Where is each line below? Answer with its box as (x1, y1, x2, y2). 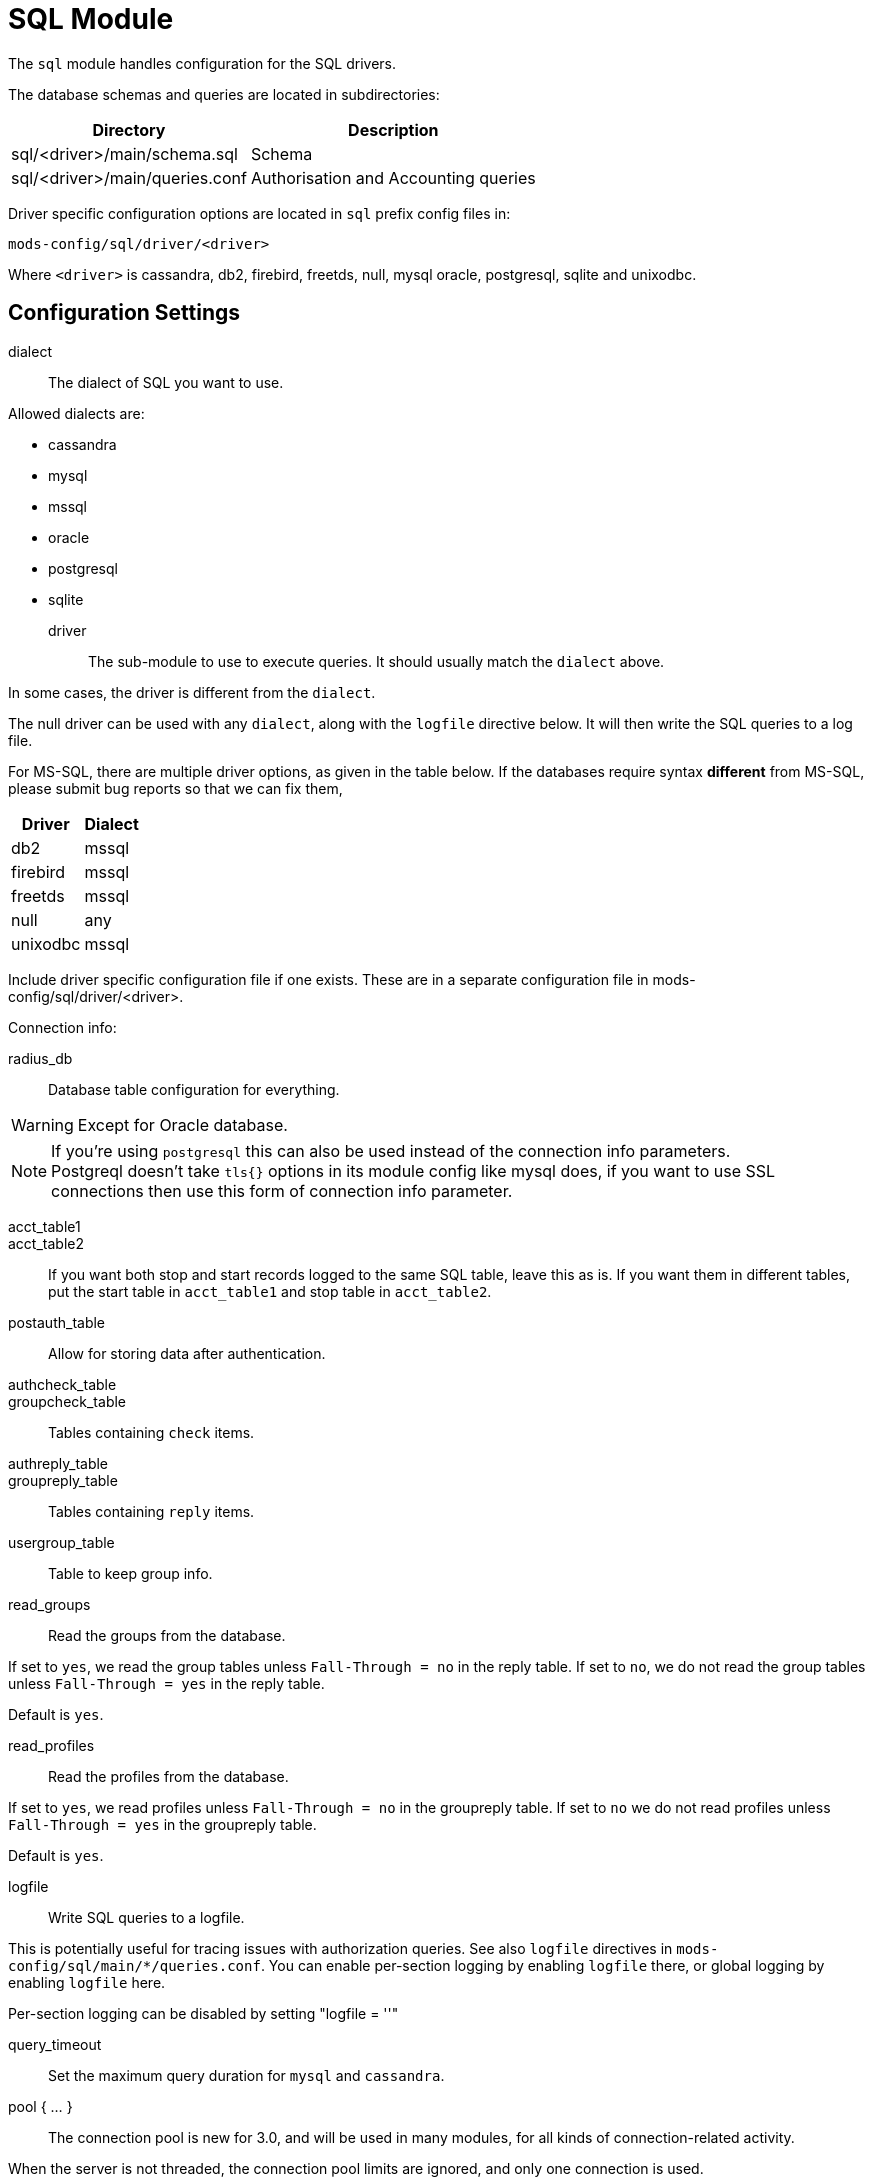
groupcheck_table (8, 1392, 127, 1410)
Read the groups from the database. (48, 1626, 286, 1644)
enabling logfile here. (8, 1973, 166, 1991)
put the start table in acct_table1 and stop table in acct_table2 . (48, 1282, 492, 1300)
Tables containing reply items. (48, 1502, 255, 1520)
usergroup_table (8, 1533, 115, 1551)
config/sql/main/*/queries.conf (8, 1957, 261, 1974)
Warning (11, 1114, 74, 1135)
